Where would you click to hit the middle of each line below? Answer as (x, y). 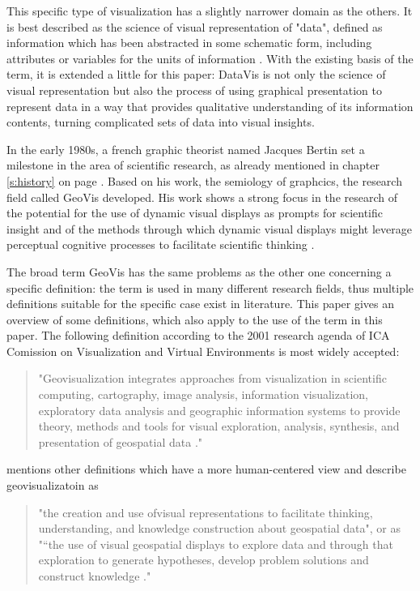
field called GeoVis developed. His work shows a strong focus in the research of (202, 197)
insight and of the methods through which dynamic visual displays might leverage (209, 228)
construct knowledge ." (95, 576)
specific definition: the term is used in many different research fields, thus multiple (210, 287)
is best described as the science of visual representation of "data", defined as (195, 26)
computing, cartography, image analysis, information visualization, (203, 394)
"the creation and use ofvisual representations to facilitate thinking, (206, 512)
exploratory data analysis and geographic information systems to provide (219, 410)
